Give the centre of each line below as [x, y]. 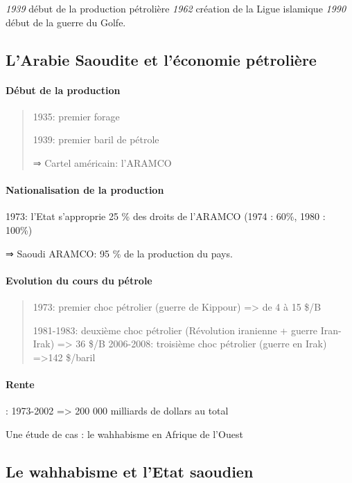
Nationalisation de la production [85, 190]
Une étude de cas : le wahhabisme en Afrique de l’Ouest [124, 434]
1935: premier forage [76, 116]
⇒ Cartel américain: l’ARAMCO [102, 162]
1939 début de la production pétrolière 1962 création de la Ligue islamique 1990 [176, 8]
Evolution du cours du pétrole [79, 280]
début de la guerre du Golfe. [66, 22]
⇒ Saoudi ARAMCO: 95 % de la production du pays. [119, 253]
